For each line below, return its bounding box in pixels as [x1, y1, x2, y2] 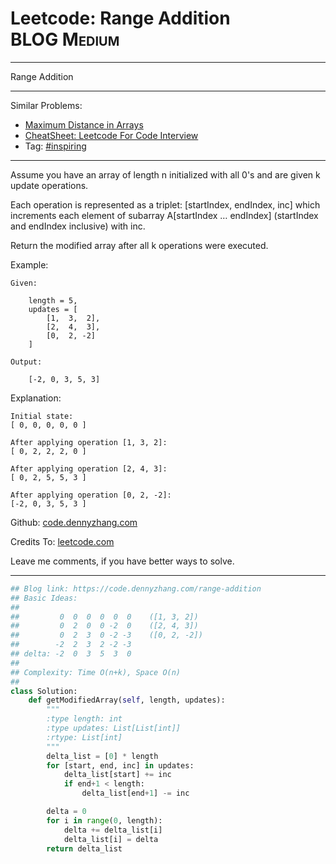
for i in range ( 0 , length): [46, 815, 163, 826]
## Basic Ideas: [10, 593, 78, 603]
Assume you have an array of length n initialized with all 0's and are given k [10, 168, 321, 181]
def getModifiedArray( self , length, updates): [28, 695, 226, 706]
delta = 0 [46, 807, 87, 817]
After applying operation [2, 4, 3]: [10, 463, 168, 474]
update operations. [10, 179, 89, 191]
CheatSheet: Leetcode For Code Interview [24, 129, 199, 141]
